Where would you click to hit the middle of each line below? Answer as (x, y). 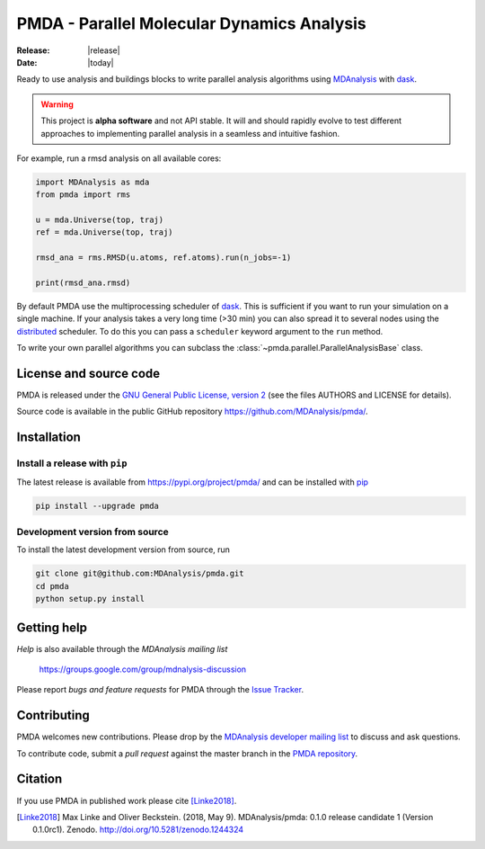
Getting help (52, 627)
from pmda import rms (83, 195)
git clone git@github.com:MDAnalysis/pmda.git (140, 574)
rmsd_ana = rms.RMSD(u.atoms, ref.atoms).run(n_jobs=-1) (163, 258)
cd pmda (52, 586)
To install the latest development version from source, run (123, 550)
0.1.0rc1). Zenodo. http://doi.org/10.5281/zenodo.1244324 (138, 830)
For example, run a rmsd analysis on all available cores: (119, 158)
